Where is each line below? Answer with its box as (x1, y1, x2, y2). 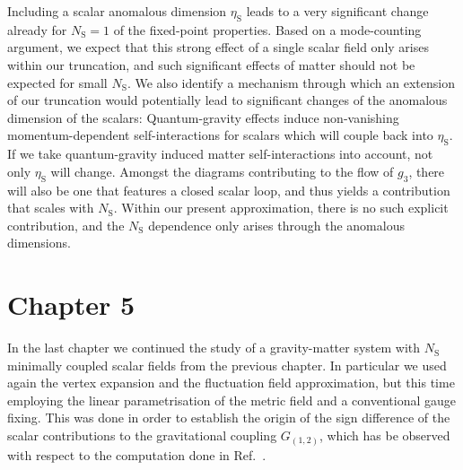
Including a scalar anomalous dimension (7, 2, 227, 20)
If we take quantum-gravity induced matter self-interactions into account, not (7, 144, 433, 163)
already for (7, 20, 67, 39)
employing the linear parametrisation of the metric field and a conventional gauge (7, 390, 456, 409)
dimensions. (7, 233, 71, 252)
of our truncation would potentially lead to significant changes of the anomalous (7, 91, 448, 109)
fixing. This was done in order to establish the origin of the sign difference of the (7, 408, 450, 427)
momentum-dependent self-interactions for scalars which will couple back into (7, 126, 433, 144)
